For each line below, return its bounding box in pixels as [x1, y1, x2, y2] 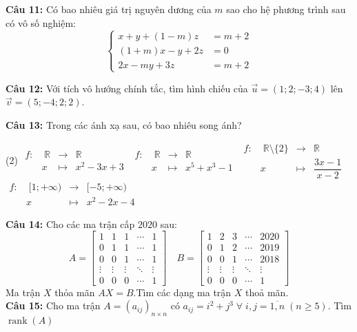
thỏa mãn [54, 284, 95, 299]
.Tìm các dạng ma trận [133, 284, 232, 299]
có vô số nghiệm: [6, 15, 76, 30]
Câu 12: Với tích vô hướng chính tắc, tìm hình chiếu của [6, 81, 248, 95]
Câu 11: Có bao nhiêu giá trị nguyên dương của [6, 2, 212, 16]
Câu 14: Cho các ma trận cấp [6, 216, 135, 231]
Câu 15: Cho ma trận [6, 298, 101, 313]
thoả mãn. [245, 284, 289, 299]
